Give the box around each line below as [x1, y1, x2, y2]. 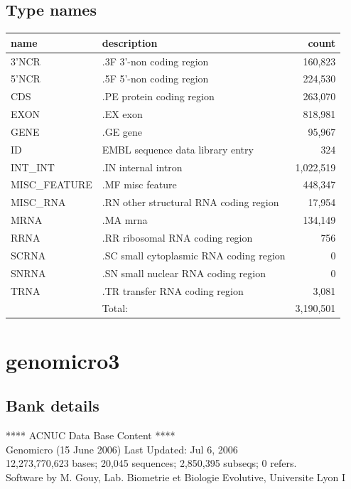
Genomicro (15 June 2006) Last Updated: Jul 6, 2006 [6, 441, 238, 456]
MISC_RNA [11, 195, 66, 210]
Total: [102, 301, 128, 316]
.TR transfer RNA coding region [102, 283, 244, 298]
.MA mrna [102, 213, 148, 227]
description [102, 35, 158, 50]
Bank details [6, 394, 99, 417]
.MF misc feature [102, 177, 177, 192]
